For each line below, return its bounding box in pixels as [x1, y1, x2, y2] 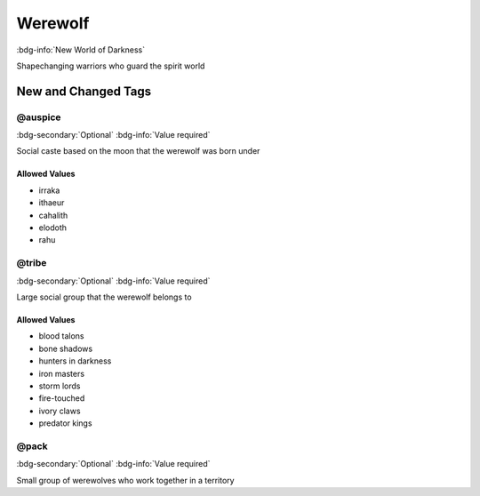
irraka [38, 185, 60, 196]
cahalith [38, 210, 68, 220]
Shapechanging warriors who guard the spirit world [16, 60, 205, 71]
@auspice [16, 111, 61, 124]
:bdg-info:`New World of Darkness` [16, 44, 146, 55]
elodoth [38, 222, 67, 233]
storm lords [38, 380, 81, 391]
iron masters [38, 368, 84, 379]
